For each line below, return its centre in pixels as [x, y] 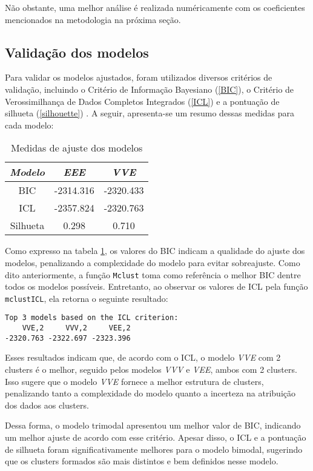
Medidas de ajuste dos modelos [77, 148]
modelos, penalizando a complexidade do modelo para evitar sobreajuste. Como [153, 262]
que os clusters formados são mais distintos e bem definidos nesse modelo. [142, 461]
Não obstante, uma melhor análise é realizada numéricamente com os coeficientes [155, 7]
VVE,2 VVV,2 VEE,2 [76, 328]
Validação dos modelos [77, 52]
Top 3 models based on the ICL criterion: [92, 318]
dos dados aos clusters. [47, 405]
